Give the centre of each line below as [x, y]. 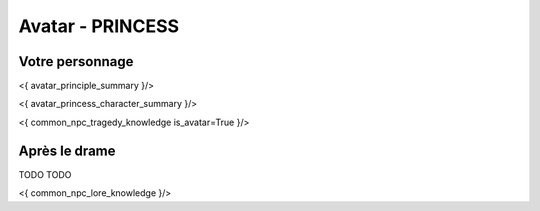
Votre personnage [76, 61]
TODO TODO [45, 174]
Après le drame [67, 150]
